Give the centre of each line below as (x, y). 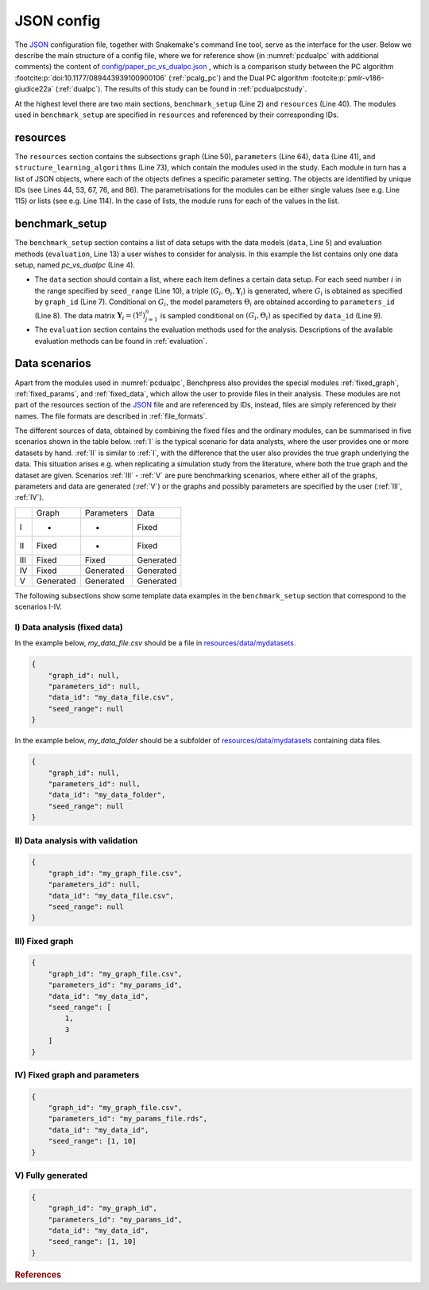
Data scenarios (53, 363)
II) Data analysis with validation (76, 840)
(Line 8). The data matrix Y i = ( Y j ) (90, 316)
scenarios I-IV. (39, 607)
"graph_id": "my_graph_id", (103, 1208)
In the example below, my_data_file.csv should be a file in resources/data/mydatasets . (155, 643)
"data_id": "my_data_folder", (107, 795)
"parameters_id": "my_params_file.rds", (128, 1119)
